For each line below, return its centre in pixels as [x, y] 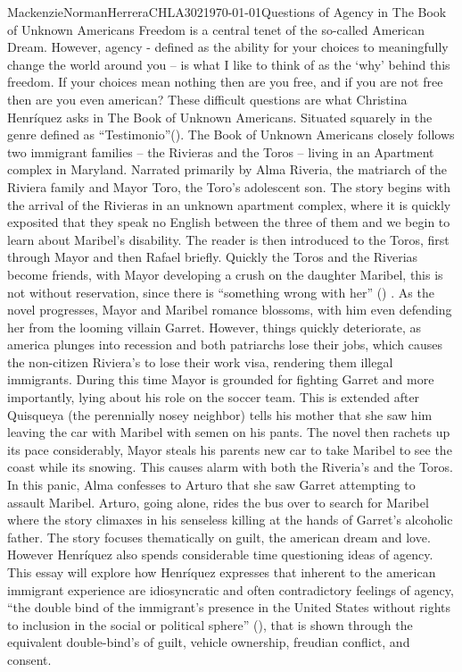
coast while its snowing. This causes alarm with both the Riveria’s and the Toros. [230, 467]
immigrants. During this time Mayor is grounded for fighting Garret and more [221, 379]
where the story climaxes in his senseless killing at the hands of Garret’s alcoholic [230, 520]
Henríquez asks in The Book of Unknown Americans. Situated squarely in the [220, 117]
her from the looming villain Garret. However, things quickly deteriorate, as [214, 327]
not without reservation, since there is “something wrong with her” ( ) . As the [221, 292]
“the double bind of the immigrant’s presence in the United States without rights [229, 607]
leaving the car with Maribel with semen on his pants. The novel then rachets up [229, 432]
